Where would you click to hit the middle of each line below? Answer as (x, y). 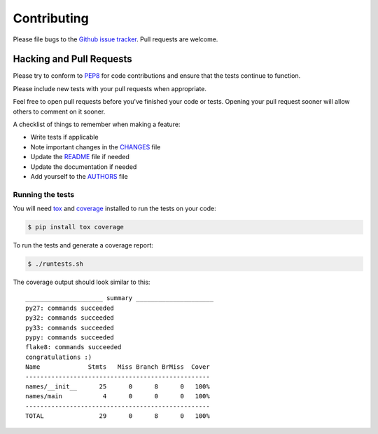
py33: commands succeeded (70, 327)
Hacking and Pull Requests (72, 59)
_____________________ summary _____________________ (119, 298)
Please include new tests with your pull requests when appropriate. (110, 88)
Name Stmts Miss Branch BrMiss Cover (118, 367)
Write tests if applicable (64, 137)
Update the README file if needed (80, 157)
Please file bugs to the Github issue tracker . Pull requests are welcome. (115, 39)
